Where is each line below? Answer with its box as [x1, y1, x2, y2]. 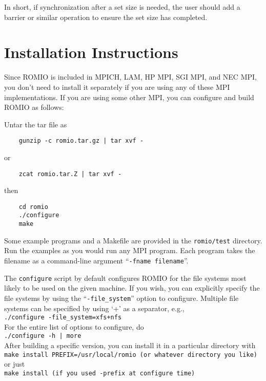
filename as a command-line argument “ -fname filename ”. [4, 255, 189, 265]
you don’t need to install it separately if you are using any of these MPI [4, 81, 230, 92]
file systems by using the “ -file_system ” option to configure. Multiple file [4, 292, 239, 303]
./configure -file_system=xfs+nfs [4, 314, 122, 321]
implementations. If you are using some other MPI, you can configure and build [4, 91, 254, 102]
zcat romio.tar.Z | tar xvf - [18, 170, 122, 178]
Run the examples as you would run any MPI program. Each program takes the [4, 245, 255, 256]
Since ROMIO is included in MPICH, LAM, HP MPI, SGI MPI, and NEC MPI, [4, 71, 257, 82]
